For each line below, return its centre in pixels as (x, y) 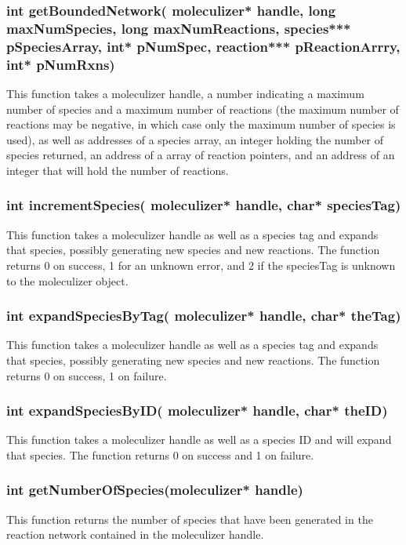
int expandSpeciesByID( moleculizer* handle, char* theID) (197, 411)
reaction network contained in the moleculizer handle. (135, 534)
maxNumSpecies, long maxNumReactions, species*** (179, 28)
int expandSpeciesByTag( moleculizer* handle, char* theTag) (204, 316)
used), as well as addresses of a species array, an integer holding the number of (195, 139)
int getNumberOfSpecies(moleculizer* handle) (155, 490)
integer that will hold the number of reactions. (118, 170)
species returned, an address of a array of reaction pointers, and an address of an (201, 155)
